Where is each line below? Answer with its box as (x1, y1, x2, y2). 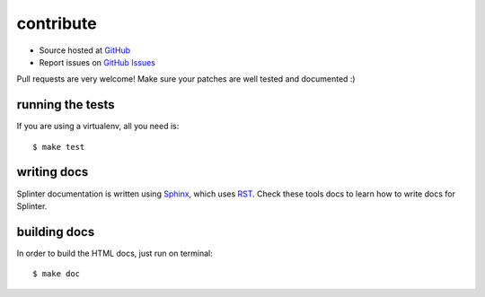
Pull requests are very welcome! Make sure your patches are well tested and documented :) (16, 74, 356, 84)
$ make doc (32, 269, 81, 279)
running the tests (16, 97, 116, 112)
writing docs (16, 164, 89, 179)
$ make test (32, 142, 85, 152)
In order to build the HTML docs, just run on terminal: (16, 248, 213, 258)
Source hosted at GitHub (39, 45, 131, 56)
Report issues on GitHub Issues (39, 57, 156, 67)
